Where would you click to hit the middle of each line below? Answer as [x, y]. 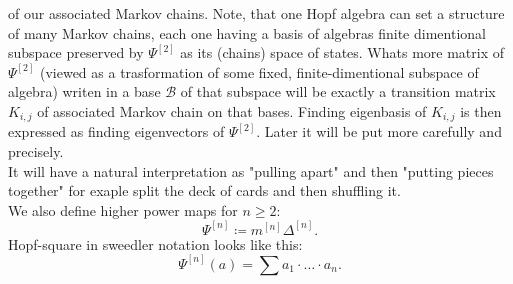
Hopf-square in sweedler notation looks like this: [155, 243]
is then [481, 110]
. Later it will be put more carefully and [379, 131]
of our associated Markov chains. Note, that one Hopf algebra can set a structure [256, 13]
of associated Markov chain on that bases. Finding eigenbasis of [232, 110]
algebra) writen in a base [84, 91]
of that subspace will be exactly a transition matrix [338, 91]
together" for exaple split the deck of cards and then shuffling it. [204, 190]
